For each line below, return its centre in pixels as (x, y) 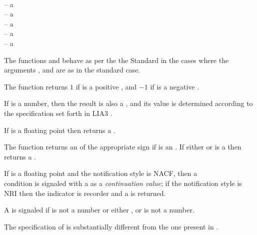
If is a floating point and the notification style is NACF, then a (101, 173)
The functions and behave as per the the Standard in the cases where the (116, 60)
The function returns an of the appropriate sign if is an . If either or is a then (123, 147)
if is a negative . (175, 86)
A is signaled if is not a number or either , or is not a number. (99, 210)
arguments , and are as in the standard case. (72, 70)
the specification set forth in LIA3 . (58, 113)
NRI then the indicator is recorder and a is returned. (85, 193)
